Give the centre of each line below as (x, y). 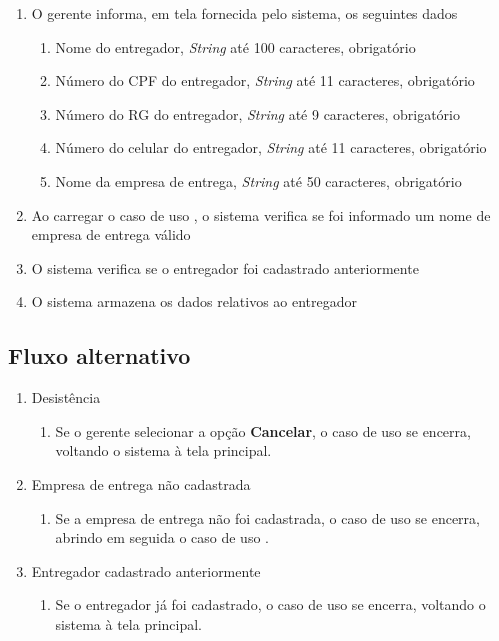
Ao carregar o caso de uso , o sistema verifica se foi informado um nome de (261, 214)
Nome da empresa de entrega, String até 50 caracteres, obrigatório (258, 180)
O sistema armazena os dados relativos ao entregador (194, 301)
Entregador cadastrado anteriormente (146, 570)
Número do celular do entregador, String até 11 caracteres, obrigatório (271, 147)
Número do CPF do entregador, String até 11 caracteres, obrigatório (265, 80)
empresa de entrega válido (111, 234)
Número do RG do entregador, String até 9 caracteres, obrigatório (257, 113)
